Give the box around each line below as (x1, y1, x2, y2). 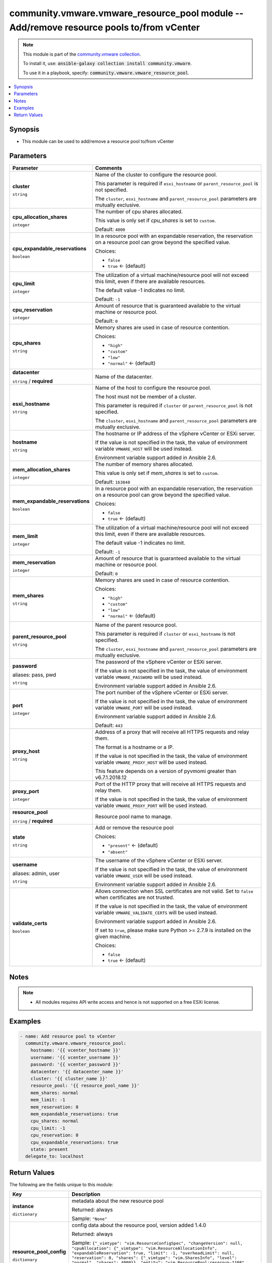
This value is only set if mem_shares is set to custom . (95, 470, 219, 477)
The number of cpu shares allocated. (95, 208, 183, 215)
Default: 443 (95, 722, 123, 729)
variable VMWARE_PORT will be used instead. (95, 704, 193, 711)
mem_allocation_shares (12, 466, 71, 473)
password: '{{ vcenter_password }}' (30, 1061, 121, 1067)
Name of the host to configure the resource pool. (95, 384, 212, 392)
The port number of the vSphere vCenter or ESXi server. (95, 689, 229, 696)
